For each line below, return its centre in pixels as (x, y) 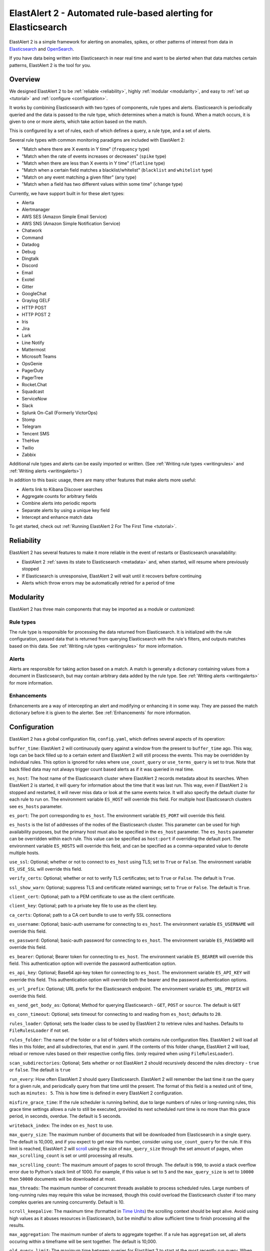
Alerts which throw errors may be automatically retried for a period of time (98, 582)
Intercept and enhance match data (57, 517)
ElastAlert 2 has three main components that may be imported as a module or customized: (102, 609)
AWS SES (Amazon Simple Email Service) (64, 216)
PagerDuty (33, 371)
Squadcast (33, 392)
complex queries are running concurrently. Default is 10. (67, 1202)
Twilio (28, 447)
